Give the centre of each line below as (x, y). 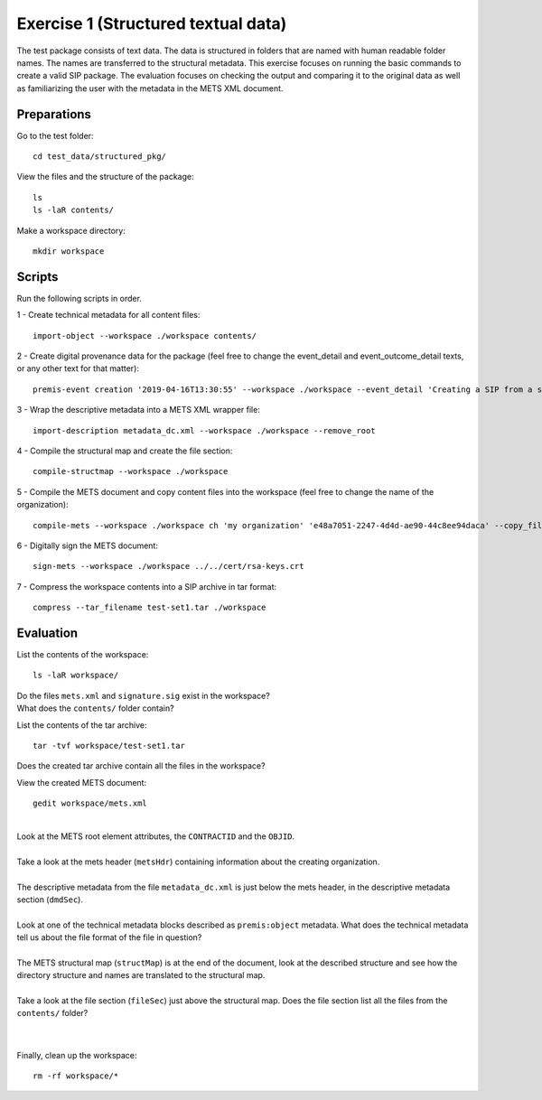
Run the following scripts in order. (79, 298)
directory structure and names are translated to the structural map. (141, 975)
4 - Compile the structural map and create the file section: (125, 451)
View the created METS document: (82, 782)
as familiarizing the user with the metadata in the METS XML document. (150, 88)
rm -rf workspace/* (76, 1076)
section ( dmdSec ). (50, 900)
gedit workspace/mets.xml (90, 803)
